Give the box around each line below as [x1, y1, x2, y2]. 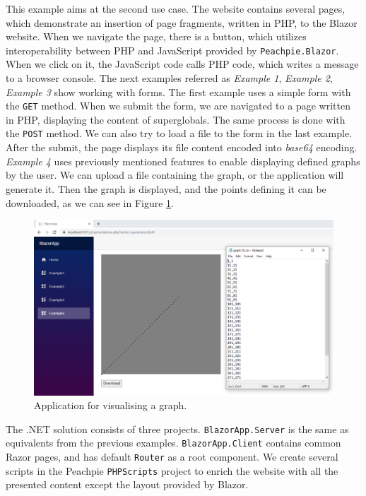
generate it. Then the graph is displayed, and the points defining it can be [6, 181, 326, 196]
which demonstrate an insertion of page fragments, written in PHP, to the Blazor [6, 15, 358, 30]
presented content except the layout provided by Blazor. [6, 477, 249, 492]
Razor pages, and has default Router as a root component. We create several [6, 449, 338, 464]
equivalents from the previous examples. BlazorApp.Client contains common [6, 435, 341, 450]
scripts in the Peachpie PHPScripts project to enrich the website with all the [6, 463, 338, 478]
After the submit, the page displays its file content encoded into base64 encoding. [6, 140, 358, 155]
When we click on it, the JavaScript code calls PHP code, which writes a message [6, 57, 359, 71]
